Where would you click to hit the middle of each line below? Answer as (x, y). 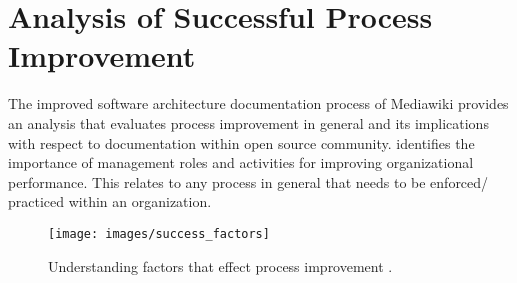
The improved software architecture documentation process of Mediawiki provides (258, 103)
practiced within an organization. (110, 201)
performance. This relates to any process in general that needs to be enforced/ (248, 181)
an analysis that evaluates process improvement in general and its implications (248, 122)
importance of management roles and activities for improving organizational (241, 162)
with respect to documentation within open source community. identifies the (241, 142)
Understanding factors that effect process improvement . (220, 265)
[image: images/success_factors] (159, 233)
